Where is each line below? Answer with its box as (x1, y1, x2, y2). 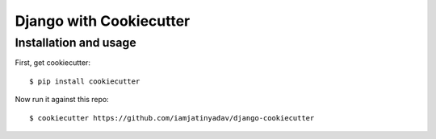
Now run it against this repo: (15, 95, 109, 104)
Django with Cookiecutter (15, 12, 191, 30)
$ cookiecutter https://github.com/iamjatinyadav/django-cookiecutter (29, 113, 315, 122)
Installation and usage (15, 35, 136, 50)
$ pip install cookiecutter (29, 76, 140, 86)
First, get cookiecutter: (15, 58, 90, 67)
